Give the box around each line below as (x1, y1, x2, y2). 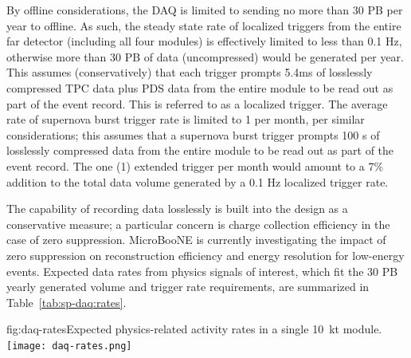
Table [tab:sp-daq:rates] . (6, 293, 127, 310)
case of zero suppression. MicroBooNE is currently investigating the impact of (6, 231, 386, 248)
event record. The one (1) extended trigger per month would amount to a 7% (6, 157, 384, 174)
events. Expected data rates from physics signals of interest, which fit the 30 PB (6, 262, 398, 279)
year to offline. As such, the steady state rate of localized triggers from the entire (6, 17, 401, 33)
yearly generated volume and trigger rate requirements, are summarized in (6, 278, 370, 295)
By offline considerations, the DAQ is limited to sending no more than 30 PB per (6, 2, 403, 18)
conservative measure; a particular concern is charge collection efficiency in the (6, 215, 390, 232)
